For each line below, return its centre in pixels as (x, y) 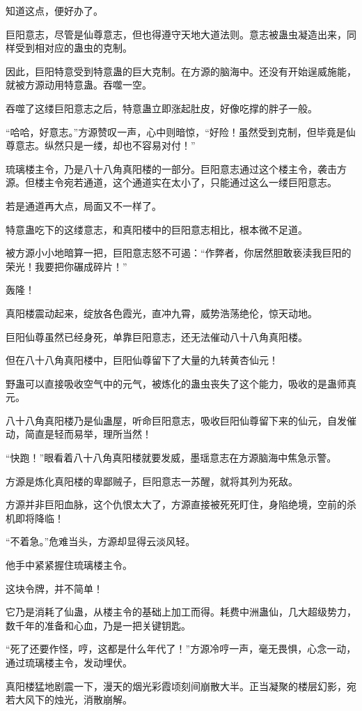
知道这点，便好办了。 (54, 10)
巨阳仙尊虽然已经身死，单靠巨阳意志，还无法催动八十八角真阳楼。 (157, 336)
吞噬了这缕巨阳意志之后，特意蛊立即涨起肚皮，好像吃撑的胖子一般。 (162, 108)
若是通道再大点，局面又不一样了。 (84, 205)
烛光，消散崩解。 (93, 699)
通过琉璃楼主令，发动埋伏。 (69, 662)
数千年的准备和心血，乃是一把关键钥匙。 (98, 625)
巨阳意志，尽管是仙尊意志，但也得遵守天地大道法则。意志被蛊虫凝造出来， (176, 34)
